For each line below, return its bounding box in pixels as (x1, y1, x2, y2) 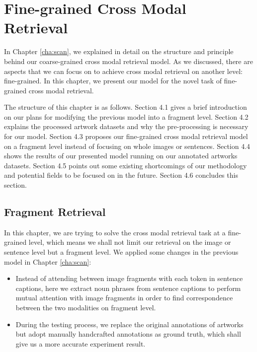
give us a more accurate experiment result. (15, 338, 146, 349)
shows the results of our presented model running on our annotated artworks (4, 150, 238, 161)
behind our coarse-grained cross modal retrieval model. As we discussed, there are (4, 56, 253, 66)
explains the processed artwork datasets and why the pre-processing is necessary (4, 121, 249, 132)
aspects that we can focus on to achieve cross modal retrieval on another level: (4, 66, 243, 76)
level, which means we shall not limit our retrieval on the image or (28, 237, 231, 247)
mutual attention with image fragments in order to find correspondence (15, 292, 233, 303)
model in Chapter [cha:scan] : (4, 256, 91, 267)
